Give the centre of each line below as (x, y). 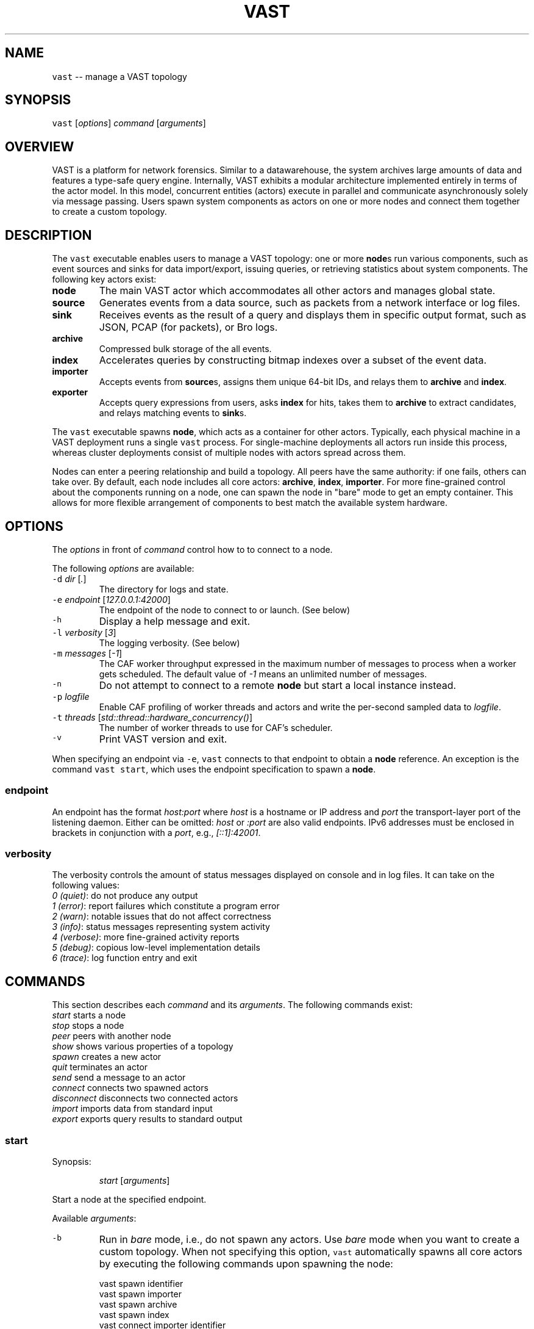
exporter (70, 392)
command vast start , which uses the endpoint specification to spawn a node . (214, 769)
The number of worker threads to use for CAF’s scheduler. (216, 727)
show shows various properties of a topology (143, 1046)
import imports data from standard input (132, 1109)
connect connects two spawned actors (130, 1088)
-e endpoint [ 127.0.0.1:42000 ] (111, 599)
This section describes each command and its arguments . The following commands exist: (232, 1005)
